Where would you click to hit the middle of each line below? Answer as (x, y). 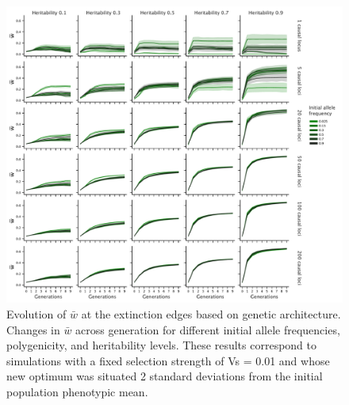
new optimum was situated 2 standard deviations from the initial (165, 376)
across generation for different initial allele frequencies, (208, 329)
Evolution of (36, 314)
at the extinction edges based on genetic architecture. (211, 314)
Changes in (33, 329)
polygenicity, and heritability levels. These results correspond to (162, 345)
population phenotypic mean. (77, 392)
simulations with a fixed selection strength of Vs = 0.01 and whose (168, 360)
